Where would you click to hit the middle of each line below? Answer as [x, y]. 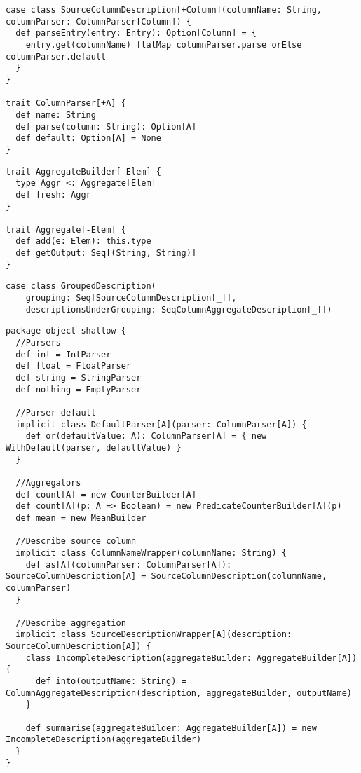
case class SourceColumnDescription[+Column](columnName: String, [164, 10]
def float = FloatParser [73, 366]
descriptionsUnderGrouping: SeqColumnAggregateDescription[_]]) [179, 309]
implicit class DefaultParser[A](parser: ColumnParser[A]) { [161, 424]
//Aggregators [48, 483]
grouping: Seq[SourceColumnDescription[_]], [131, 298]
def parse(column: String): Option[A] [106, 126]
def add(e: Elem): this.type [83, 241]
